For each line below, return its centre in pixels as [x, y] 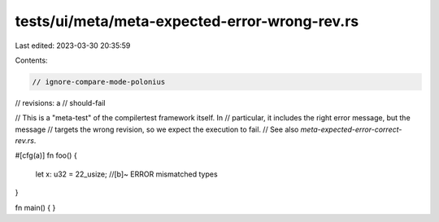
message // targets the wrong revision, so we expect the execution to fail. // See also [157, 129]
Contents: [31, 60]
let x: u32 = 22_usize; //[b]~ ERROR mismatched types [127, 174]
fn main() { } [35, 207]
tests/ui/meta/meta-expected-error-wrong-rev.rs [187, 21]
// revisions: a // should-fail [60, 102]
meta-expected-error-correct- [351, 129]
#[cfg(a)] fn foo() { [46, 155]
